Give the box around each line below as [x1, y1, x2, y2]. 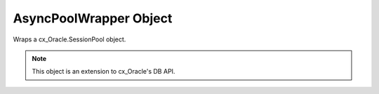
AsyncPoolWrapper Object [13, 11, 173, 26]
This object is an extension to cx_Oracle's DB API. [32, 67, 175, 76]
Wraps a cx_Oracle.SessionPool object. [13, 35, 126, 43]
